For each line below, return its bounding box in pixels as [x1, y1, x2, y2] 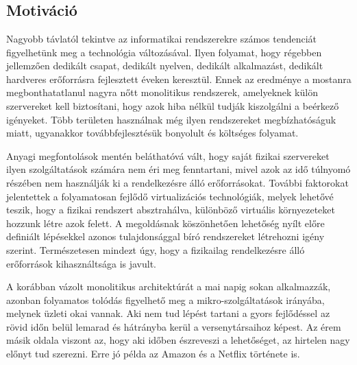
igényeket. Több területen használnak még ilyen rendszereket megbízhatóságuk [6, 112, 336, 126]
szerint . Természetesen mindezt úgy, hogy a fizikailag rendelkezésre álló [6, 242, 305, 257]
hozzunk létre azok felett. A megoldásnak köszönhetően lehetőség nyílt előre [6, 215, 325, 230]
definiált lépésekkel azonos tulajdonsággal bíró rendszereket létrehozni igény [6, 229, 325, 244]
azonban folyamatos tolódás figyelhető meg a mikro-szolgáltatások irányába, [6, 292, 325, 307]
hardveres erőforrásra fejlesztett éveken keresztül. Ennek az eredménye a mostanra [6, 71, 352, 86]
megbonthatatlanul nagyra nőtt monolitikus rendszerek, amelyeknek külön [6, 85, 318, 99]
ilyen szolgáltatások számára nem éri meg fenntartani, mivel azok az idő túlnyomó [6, 162, 351, 176]
